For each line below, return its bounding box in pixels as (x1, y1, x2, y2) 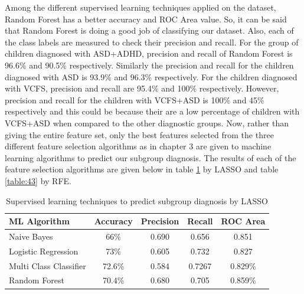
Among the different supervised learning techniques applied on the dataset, (5, 1, 276, 13)
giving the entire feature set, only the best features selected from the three (5, 128, 274, 141)
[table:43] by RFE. (5, 174, 71, 187)
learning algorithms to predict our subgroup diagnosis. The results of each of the (5, 151, 296, 164)
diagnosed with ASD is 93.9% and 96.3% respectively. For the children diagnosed (5, 70, 298, 83)
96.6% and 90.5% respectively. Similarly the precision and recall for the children (5, 58, 294, 71)
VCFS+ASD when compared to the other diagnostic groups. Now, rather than (5, 116, 289, 129)
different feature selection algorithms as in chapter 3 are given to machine (5, 140, 272, 152)
